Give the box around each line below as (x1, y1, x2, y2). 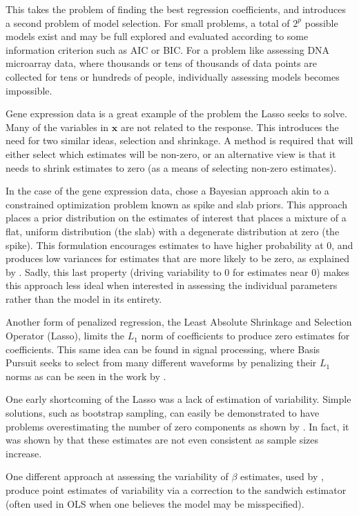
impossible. (6, 83, 52, 97)
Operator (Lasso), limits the (6, 328, 125, 343)
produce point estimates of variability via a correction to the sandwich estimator (6, 483, 347, 497)
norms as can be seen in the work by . (6, 368, 166, 383)
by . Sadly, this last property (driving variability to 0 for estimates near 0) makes (6, 264, 349, 279)
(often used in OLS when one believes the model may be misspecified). (6, 496, 304, 510)
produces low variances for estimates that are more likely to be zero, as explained (6, 251, 349, 266)
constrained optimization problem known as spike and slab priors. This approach (6, 197, 347, 211)
